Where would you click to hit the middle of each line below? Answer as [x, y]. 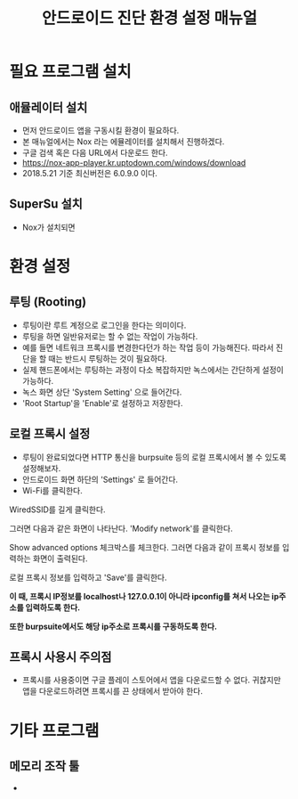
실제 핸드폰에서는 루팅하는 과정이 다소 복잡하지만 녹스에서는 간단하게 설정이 [153, 370]
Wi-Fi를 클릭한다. [52, 490]
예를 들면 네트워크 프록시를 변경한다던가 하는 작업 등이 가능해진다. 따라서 [148, 347]
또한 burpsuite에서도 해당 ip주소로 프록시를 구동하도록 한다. [113, 626]
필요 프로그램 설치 [70, 72]
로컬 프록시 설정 [50, 434]
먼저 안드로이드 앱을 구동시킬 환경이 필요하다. [101, 130]
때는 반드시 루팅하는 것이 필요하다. [108, 358]
